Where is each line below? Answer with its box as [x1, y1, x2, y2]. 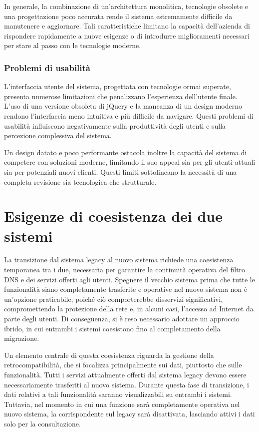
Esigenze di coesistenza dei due [4, 206, 223, 226]
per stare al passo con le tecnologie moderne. [4, 40, 141, 51]
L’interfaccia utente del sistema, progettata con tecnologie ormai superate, [4, 81, 231, 92]
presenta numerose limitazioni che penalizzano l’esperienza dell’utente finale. [4, 91, 238, 101]
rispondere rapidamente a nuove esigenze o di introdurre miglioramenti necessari [4, 30, 250, 41]
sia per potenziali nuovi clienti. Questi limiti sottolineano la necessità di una [4, 166, 237, 177]
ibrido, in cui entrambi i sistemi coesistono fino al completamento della [4, 323, 221, 333]
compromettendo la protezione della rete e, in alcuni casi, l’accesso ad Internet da [4, 303, 254, 314]
